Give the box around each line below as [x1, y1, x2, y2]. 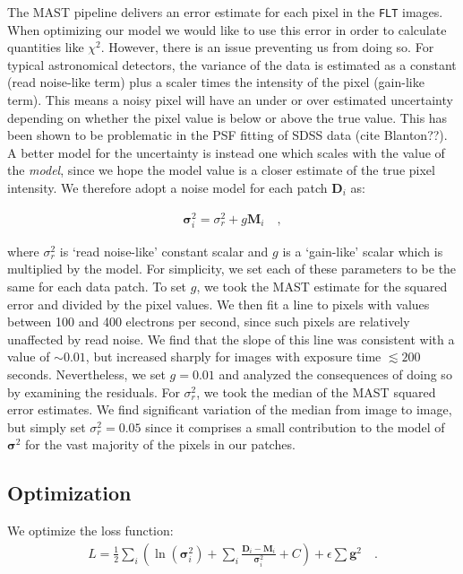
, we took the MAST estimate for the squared [196, 277, 448, 296]
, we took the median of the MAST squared [196, 382, 436, 401]
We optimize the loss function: [7, 521, 174, 540]
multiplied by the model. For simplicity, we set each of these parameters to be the [7, 259, 457, 278]
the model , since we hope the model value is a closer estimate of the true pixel [7, 161, 435, 179]
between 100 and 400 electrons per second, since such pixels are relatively [7, 312, 410, 331]
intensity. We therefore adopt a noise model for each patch [7, 178, 328, 196]
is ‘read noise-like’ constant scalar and [59, 241, 269, 260]
